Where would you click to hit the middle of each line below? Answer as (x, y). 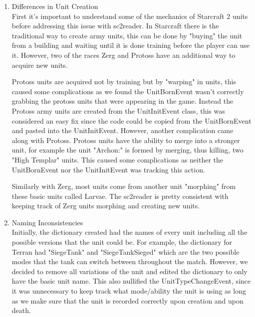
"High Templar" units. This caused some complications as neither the (118, 159)
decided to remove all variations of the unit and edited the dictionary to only (129, 271)
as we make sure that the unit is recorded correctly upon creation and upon (127, 300)
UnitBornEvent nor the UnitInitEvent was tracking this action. (108, 169)
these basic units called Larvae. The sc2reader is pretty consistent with (120, 196)
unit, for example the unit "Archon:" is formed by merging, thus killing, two (127, 150)
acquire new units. (40, 65)
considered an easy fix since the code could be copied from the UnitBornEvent (131, 120)
